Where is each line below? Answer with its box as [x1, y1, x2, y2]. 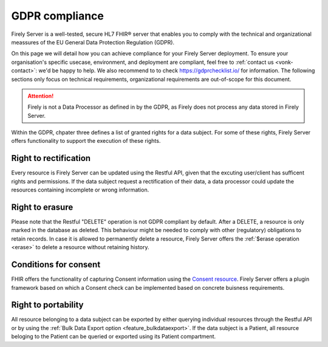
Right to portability [11, 300, 84, 310]
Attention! [27, 92, 54, 100]
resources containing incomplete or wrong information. [11, 186, 149, 194]
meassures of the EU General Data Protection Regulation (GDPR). [11, 38, 175, 46]
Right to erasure [11, 202, 73, 212]
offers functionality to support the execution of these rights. [11, 137, 161, 145]
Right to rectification [11, 153, 91, 163]
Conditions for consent [11, 259, 101, 270]
